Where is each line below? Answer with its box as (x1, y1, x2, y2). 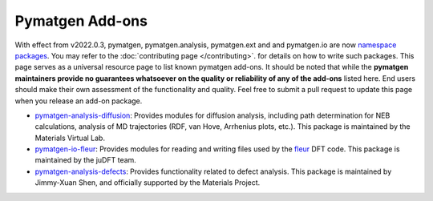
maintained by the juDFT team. (34, 155, 136, 165)
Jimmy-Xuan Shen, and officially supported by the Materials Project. (34, 178, 261, 187)
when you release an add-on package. (14, 96, 143, 106)
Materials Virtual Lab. (34, 133, 106, 143)
